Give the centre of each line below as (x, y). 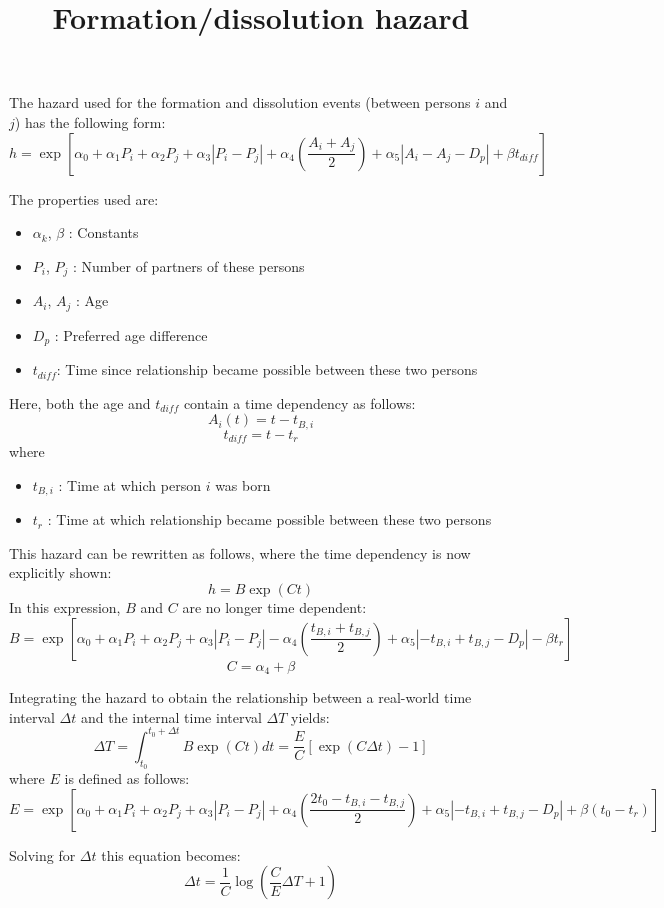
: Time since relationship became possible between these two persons (267, 369)
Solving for (42, 854)
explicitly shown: (60, 572)
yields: (310, 716)
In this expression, (65, 607)
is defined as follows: (127, 777)
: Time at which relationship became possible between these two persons (269, 519)
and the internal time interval (171, 716)
